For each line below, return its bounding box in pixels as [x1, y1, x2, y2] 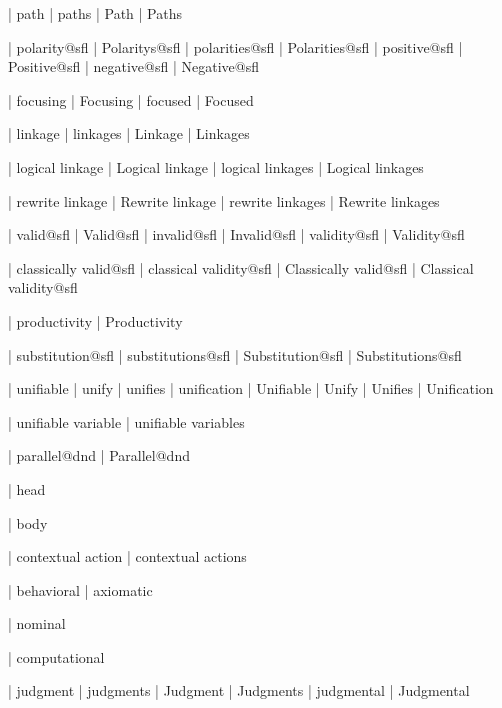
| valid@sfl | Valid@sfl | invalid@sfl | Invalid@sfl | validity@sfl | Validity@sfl [8, 224, 465, 245]
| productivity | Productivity [8, 310, 183, 331]
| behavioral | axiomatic [8, 579, 153, 600]
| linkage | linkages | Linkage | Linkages [8, 123, 250, 144]
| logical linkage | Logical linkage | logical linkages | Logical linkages [8, 156, 424, 177]
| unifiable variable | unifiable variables [8, 411, 245, 432]
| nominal [8, 613, 66, 634]
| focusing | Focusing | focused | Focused [8, 89, 254, 110]
